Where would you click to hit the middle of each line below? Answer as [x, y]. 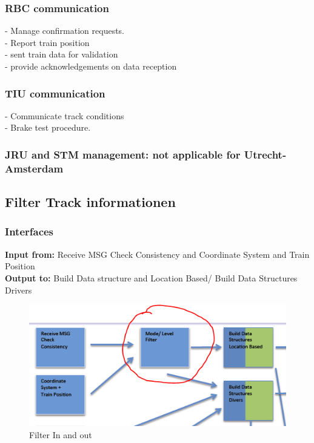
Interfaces [29, 231]
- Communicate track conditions [65, 115]
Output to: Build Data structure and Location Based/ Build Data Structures [151, 277]
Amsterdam [34, 168]
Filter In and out [61, 434]
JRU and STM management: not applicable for [123, 154]
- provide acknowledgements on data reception [91, 66]
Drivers [18, 290]
